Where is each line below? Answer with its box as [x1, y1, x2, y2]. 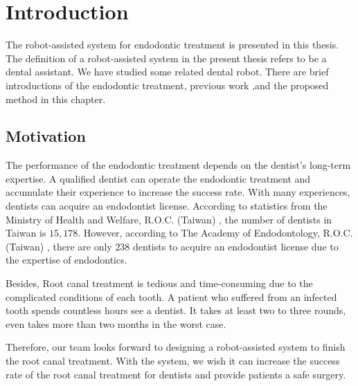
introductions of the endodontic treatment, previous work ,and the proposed [6, 77, 329, 92]
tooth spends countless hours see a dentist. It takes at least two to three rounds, [6, 303, 346, 318]
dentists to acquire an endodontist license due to [133, 239, 339, 253]
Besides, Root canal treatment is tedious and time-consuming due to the [6, 276, 313, 291]
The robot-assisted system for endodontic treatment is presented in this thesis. [6, 37, 339, 52]
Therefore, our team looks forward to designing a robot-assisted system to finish [6, 340, 346, 354]
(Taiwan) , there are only [6, 239, 112, 253]
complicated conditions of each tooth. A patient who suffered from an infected [6, 289, 337, 304]
